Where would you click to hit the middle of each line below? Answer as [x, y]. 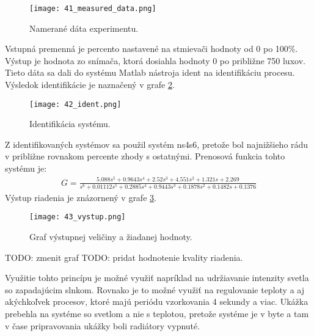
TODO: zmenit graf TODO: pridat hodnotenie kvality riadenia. [124, 257]
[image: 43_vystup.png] [78, 217]
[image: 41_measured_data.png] [93, 9]
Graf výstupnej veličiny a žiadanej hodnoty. [111, 237]
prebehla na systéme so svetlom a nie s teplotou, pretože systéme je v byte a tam [157, 314]
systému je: [26, 168]
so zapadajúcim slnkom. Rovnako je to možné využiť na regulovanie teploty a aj [155, 289]
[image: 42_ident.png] [75, 104]
